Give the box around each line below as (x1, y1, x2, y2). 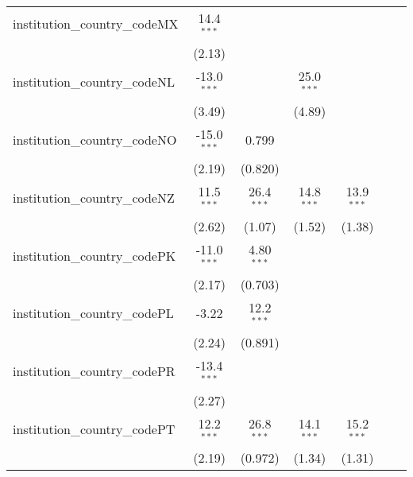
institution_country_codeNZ (13, 188, 175, 207)
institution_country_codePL (13, 304, 174, 323)
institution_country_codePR (13, 362, 176, 381)
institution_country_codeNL (13, 72, 175, 91)
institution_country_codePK (13, 246, 176, 265)
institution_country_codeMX (13, 14, 179, 33)
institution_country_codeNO (13, 130, 177, 149)
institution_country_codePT (13, 419, 176, 438)
